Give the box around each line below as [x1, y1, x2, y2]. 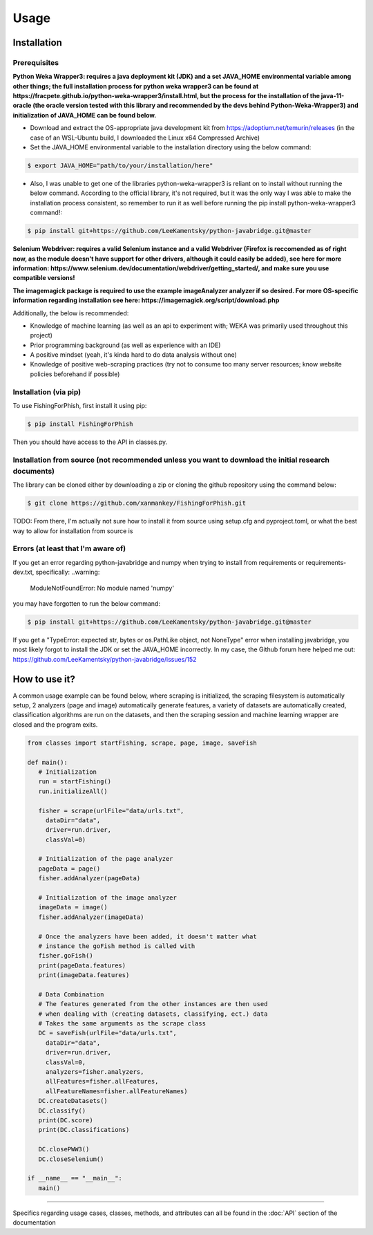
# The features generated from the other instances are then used [38, 1000, 268, 1008]
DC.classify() [38, 1106, 86, 1115]
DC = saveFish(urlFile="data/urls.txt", [38, 1029, 178, 1037]
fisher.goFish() [38, 951, 93, 960]
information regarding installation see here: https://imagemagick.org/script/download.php [12, 296, 280, 304]
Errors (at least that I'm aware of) [12, 544, 126, 553]
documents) [12, 466, 55, 476]
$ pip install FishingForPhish [27, 420, 134, 428]
